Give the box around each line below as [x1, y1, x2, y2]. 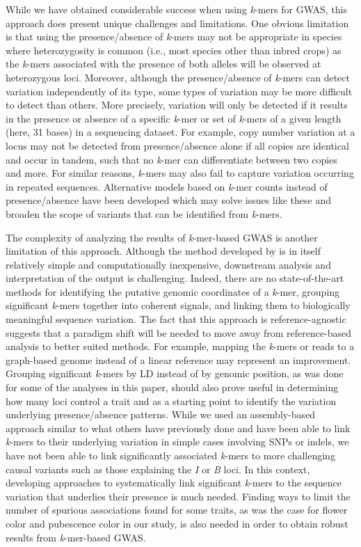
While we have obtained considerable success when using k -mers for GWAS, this [6, 2, 347, 16]
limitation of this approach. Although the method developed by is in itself [6, 244, 321, 258]
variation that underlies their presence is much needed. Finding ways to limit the [6, 489, 351, 503]
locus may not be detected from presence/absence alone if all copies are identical [6, 138, 349, 152]
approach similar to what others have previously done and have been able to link [6, 420, 351, 435]
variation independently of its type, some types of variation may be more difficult [6, 84, 353, 98]
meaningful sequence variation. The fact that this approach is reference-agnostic [6, 312, 346, 326]
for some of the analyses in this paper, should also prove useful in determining [6, 380, 339, 395]
